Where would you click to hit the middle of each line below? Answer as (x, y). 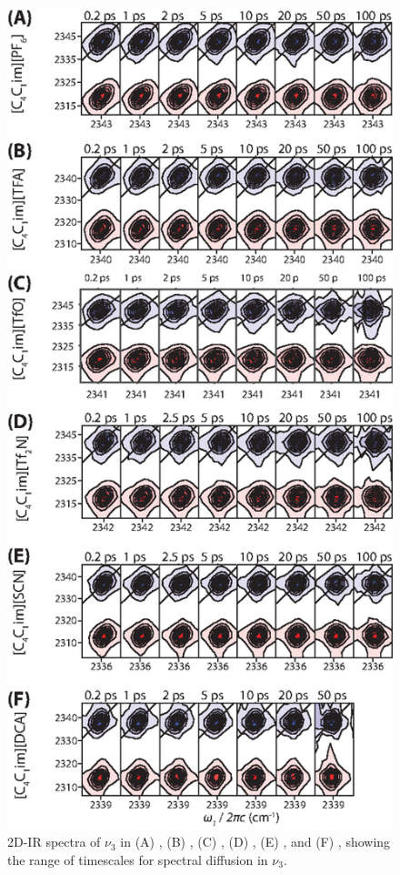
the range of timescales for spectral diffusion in (138, 859)
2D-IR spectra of (54, 842)
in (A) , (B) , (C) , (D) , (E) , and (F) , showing (255, 842)
